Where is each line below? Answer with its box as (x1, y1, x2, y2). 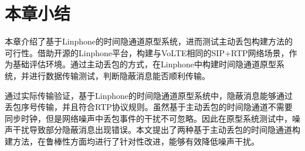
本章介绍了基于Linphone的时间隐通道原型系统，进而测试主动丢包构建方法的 (5, 35, 293, 47)
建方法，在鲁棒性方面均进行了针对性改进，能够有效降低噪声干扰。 (5, 135, 259, 147)
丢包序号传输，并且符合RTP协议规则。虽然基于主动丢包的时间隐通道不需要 (5, 101, 293, 113)
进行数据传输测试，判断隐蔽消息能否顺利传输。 (29, 69, 210, 81)
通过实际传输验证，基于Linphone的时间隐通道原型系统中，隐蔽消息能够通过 (5, 89, 293, 101)
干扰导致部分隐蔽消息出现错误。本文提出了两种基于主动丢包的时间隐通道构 (12, 123, 300, 136)
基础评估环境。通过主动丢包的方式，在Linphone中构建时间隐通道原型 (12, 58, 276, 70)
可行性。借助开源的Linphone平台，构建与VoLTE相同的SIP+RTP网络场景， (5, 46, 289, 59)
